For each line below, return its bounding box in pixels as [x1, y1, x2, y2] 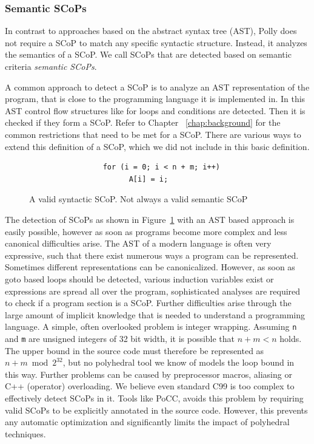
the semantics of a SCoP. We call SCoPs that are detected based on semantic [5, 48, 292, 61]
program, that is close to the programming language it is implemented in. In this [5, 92, 306, 105]
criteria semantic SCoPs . [5, 60, 97, 72]
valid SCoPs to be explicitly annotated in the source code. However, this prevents [5, 403, 308, 416]
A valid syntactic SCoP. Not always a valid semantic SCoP [29, 193, 248, 205]
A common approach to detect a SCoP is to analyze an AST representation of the [5, 80, 310, 93]
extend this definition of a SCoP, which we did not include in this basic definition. [5, 140, 310, 152]
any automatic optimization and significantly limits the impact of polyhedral [5, 415, 290, 428]
